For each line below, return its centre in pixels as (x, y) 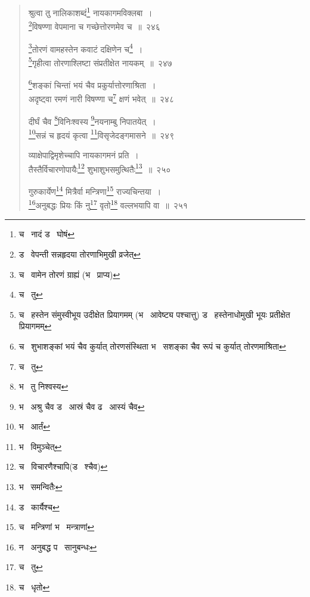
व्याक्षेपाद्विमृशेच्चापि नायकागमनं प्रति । (83, 155)
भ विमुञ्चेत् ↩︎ (40, 446)
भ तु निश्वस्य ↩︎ (44, 386)
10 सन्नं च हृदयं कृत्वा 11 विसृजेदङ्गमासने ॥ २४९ (101, 134)
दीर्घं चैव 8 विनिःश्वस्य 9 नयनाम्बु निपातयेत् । (92, 120)
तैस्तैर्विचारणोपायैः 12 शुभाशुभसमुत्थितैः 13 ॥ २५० (100, 168)
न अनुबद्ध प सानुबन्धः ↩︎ (58, 547)
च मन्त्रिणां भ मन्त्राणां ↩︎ (57, 527)
